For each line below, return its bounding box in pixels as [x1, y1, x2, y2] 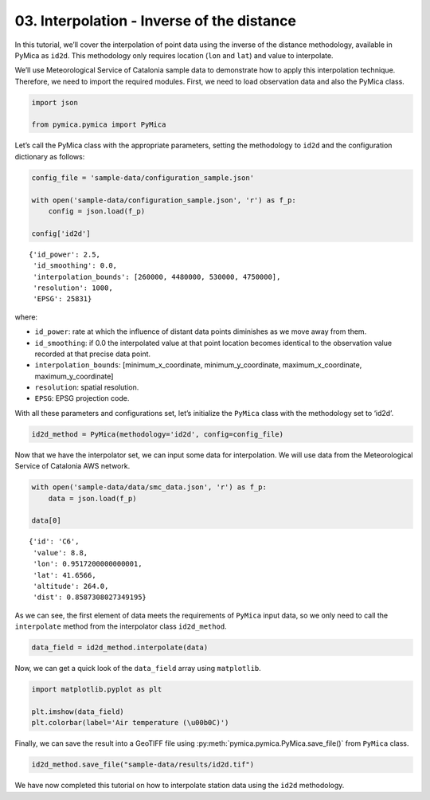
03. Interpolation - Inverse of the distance [14, 12, 296, 29]
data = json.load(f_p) [48, 494, 137, 503]
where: [14, 312, 38, 322]
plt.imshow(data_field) [31, 707, 125, 716]
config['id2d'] [31, 229, 91, 238]
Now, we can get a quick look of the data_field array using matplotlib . [14, 664, 262, 673]
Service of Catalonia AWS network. [14, 461, 131, 471]
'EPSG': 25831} [33, 295, 92, 304]
